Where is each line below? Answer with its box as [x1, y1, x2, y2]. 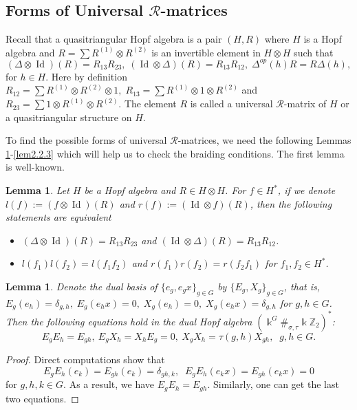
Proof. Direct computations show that [6, 352, 165, 367]
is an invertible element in [151, 45, 261, 59]
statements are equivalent [6, 210, 111, 224]
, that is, [283, 279, 321, 294]
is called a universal [190, 96, 273, 111]
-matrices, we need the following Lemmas [177, 133, 351, 147]
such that [294, 45, 334, 59]
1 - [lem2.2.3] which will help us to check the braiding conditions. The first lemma [6, 146, 345, 160]
